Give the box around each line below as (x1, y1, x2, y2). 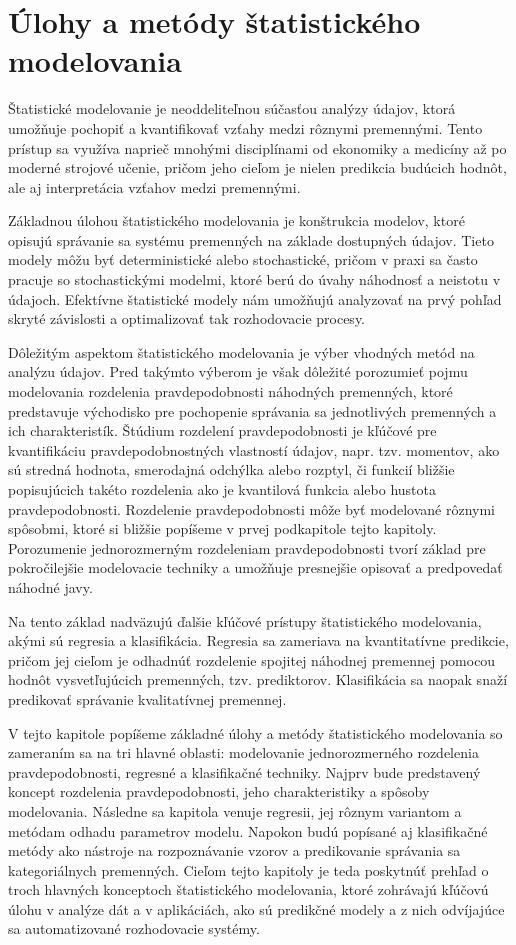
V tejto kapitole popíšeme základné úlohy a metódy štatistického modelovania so (8, 722, 503, 743)
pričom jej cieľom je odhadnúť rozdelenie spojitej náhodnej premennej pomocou (8, 649, 496, 670)
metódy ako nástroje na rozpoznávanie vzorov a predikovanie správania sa (8, 840, 461, 861)
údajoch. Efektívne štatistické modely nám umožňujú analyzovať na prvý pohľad (8, 288, 502, 309)
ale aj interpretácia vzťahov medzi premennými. (8, 176, 301, 197)
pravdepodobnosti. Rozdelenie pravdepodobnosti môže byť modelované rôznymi (8, 498, 496, 519)
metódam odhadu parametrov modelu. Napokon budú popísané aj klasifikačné (8, 820, 488, 841)
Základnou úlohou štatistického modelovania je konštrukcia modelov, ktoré (8, 210, 465, 231)
